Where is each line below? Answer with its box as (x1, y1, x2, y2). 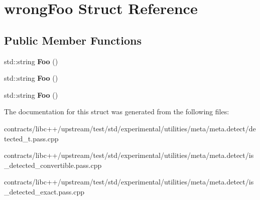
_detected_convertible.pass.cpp (4, 159, 102, 170)
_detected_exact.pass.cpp (4, 186, 84, 196)
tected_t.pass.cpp (4, 133, 59, 143)
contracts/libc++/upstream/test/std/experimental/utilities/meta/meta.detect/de (4, 123, 256, 133)
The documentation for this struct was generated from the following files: (4, 106, 229, 117)
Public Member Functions (4, 32, 142, 48)
